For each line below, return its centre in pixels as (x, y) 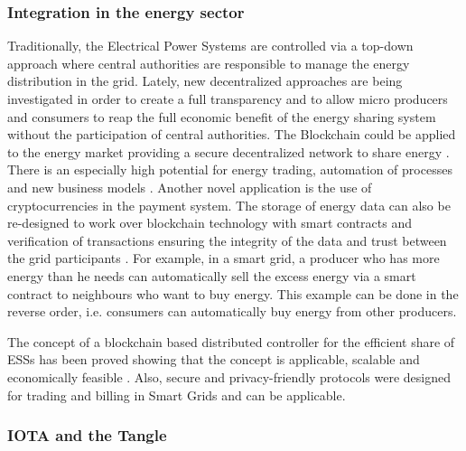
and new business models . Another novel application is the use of (190, 187)
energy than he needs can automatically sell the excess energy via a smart (212, 275)
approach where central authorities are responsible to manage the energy (209, 63)
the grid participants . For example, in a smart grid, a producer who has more (224, 258)
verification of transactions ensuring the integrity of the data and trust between (227, 240)
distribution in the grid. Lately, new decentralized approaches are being (205, 81)
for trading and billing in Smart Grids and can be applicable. (177, 395)
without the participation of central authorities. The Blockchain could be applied (232, 134)
